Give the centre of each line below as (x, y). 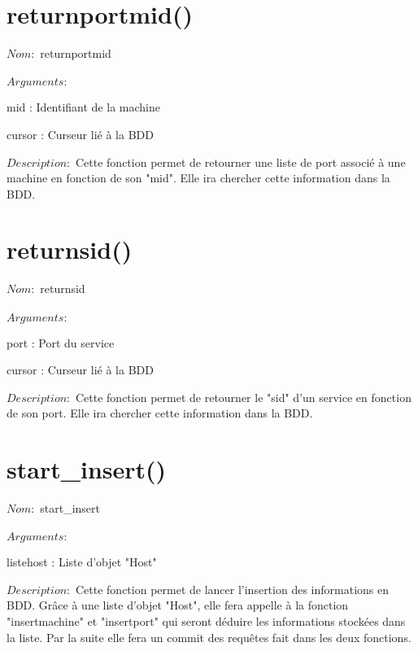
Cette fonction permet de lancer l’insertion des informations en (232, 589)
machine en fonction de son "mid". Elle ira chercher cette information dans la (198, 178)
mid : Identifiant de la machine (83, 107)
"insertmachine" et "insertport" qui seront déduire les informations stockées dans (206, 621)
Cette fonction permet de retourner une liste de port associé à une (240, 162)
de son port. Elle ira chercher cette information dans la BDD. (160, 413)
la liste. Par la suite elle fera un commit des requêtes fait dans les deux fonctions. (209, 637)
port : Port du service (61, 342)
